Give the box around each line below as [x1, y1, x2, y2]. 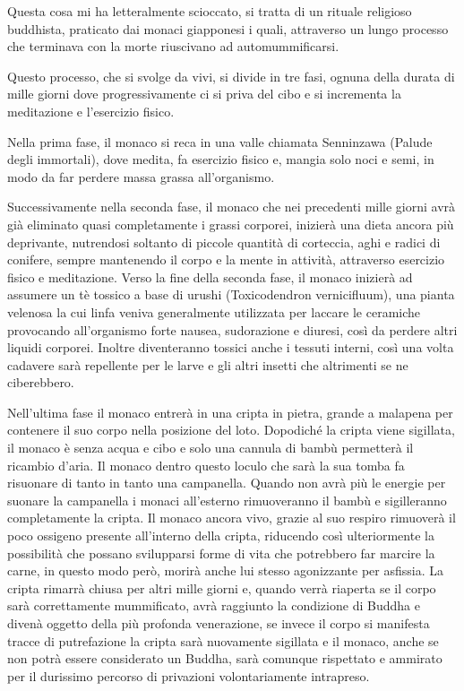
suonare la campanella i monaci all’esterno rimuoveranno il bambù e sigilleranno [7, 490, 447, 509]
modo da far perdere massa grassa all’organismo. [7, 167, 275, 186]
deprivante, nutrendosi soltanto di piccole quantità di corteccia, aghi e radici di [7, 232, 441, 251]
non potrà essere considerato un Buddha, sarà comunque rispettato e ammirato [7, 649, 443, 668]
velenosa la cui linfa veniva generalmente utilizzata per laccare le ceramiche [7, 302, 421, 321]
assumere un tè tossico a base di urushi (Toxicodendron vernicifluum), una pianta [7, 285, 455, 304]
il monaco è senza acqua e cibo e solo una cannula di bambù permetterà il [7, 438, 414, 457]
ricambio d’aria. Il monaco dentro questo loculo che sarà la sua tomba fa [7, 455, 405, 474]
